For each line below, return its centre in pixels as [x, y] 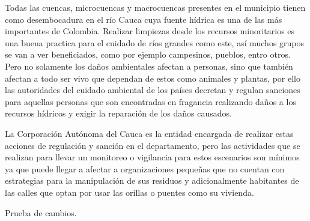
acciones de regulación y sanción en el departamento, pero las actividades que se [153, 145]
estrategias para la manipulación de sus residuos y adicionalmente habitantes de [152, 180]
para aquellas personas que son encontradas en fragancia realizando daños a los [150, 101]
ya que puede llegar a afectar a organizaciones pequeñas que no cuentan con [145, 168]
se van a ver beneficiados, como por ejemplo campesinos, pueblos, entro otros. [148, 54]
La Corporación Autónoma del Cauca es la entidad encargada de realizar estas [149, 133]
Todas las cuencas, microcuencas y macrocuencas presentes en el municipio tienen [155, 7]
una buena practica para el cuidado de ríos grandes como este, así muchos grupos [155, 42]
